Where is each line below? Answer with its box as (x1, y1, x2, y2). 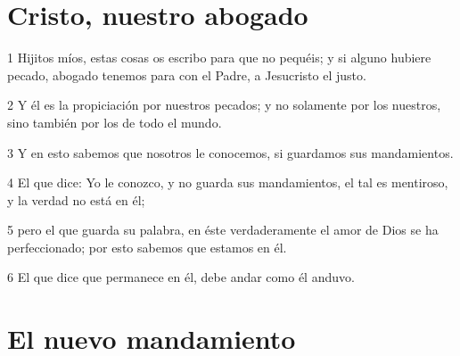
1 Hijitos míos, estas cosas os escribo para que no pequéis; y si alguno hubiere (7, 48, 431, 67)
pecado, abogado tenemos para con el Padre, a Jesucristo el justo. (7, 65, 366, 84)
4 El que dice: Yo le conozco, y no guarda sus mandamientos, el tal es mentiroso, (7, 173, 448, 192)
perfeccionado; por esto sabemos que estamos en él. (7, 237, 287, 256)
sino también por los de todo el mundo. (7, 112, 222, 131)
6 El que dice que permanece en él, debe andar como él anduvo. (7, 268, 355, 286)
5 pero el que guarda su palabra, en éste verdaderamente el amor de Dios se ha (7, 220, 439, 239)
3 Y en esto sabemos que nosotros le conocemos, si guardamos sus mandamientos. (7, 143, 454, 161)
